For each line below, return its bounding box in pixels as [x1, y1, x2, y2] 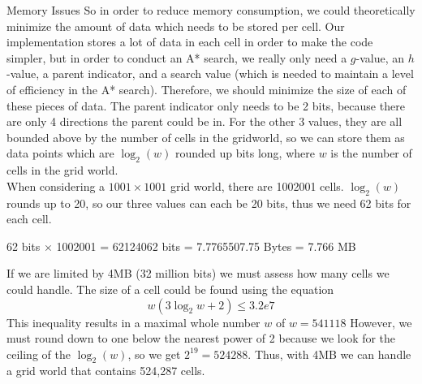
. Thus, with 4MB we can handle [248, 345, 411, 362]
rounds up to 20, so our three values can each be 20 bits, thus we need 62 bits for [6, 194, 411, 211]
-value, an [355, 49, 405, 66]
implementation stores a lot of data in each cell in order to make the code [6, 33, 373, 50]
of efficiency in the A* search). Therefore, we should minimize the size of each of [6, 80, 407, 97]
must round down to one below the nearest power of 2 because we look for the [6, 330, 396, 347]
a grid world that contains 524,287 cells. [6, 362, 205, 379]
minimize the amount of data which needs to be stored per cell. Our [6, 17, 345, 34]
